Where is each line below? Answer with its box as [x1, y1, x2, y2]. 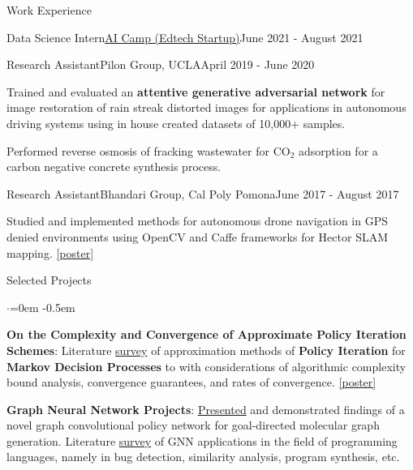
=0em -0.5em [9, 298, 75, 315]
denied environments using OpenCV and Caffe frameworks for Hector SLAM [6, 228, 389, 245]
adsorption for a [298, 142, 378, 159]
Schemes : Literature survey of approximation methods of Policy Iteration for [6, 341, 406, 358]
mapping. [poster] [6, 244, 94, 261]
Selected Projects [6, 271, 92, 288]
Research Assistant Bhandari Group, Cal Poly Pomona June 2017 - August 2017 [6, 185, 399, 202]
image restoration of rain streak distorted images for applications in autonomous [6, 99, 407, 116]
